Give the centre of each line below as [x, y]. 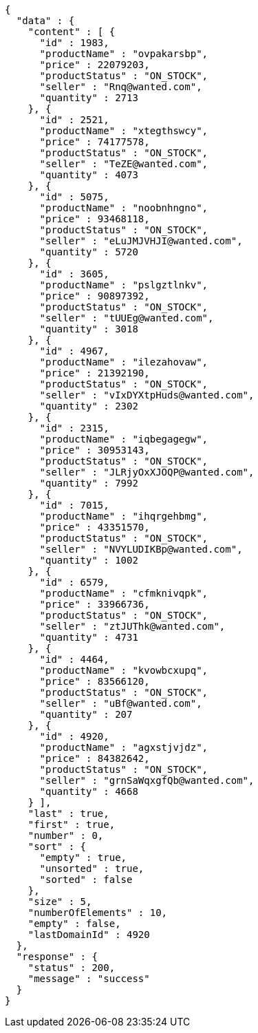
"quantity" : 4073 [89, 175]
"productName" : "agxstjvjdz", [124, 747]
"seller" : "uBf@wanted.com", [121, 703]
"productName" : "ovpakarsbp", [124, 54]
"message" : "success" [89, 979]
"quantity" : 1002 [89, 560]
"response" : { [57, 957]
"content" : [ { [72, 32]
